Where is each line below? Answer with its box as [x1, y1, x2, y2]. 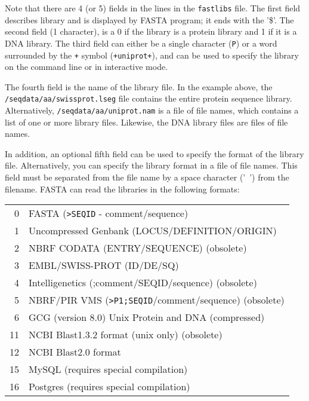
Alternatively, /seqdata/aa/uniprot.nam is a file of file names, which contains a [5, 104, 299, 116]
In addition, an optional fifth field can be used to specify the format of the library [5, 147, 304, 160]
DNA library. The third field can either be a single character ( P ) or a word [5, 36, 277, 49]
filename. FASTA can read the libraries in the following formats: [5, 182, 240, 195]
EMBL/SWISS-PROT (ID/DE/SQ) [29, 258, 179, 273]
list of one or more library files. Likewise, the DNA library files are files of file [5, 115, 288, 128]
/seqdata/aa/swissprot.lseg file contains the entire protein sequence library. [5, 92, 292, 105]
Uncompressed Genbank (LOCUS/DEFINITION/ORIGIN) [29, 224, 277, 238]
